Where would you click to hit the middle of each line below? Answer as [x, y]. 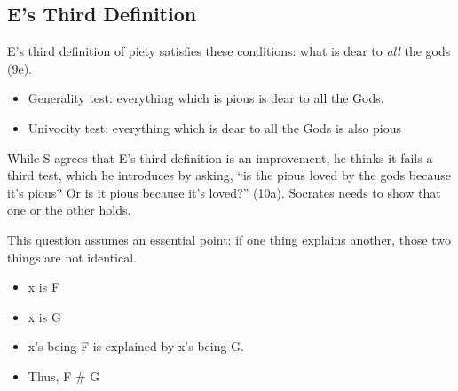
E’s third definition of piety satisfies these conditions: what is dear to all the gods [229, 51]
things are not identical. [72, 257]
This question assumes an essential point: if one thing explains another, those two [229, 239]
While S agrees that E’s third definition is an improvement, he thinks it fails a [220, 157]
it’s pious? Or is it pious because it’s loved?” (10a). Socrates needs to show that [224, 192]
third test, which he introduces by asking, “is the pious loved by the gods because [229, 175]
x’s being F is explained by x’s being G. [136, 346]
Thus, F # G [64, 375]
